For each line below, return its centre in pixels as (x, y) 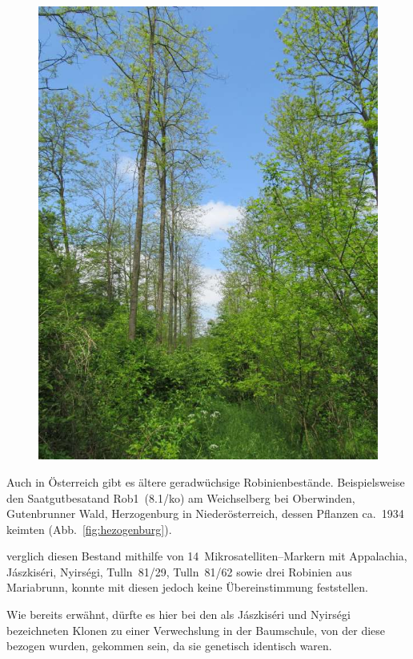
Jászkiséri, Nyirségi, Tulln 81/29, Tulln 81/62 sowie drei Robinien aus (179, 571)
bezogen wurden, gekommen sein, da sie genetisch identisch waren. (169, 646)
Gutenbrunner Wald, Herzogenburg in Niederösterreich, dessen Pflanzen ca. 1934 (205, 513)
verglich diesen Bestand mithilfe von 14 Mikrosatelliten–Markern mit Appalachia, (207, 556)
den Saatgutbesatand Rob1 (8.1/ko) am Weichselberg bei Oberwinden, (181, 497)
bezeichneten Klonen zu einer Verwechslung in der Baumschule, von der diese (196, 630)
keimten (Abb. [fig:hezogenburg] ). (89, 529)
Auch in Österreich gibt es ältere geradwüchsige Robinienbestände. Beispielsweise (206, 481)
